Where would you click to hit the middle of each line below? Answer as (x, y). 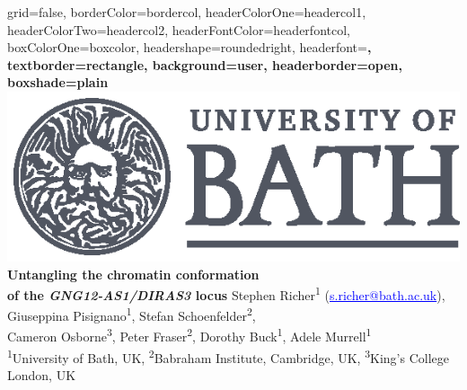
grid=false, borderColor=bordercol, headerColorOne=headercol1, (187, 12)
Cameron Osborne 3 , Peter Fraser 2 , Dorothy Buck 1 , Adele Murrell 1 (189, 335)
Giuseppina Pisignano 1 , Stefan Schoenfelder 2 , (132, 315)
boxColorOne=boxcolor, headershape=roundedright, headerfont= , (189, 47)
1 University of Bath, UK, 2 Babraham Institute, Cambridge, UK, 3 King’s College (228, 356)
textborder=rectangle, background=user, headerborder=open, (205, 64)
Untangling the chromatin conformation (133, 274)
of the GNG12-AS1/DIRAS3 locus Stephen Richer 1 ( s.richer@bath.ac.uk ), (226, 293)
